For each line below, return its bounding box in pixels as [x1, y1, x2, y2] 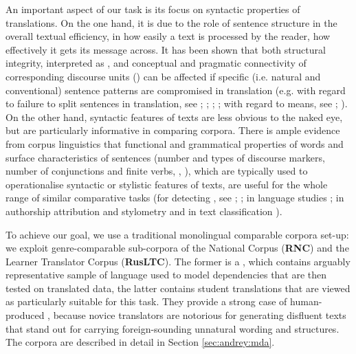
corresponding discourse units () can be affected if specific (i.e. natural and [5, 69, 321, 83]
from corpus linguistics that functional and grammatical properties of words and [5, 136, 344, 151]
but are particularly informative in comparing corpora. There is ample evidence [5, 123, 340, 137]
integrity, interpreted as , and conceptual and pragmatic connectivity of [5, 56, 307, 70]
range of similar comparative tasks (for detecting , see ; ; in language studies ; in [5, 190, 344, 205]
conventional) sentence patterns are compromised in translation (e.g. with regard [5, 82, 346, 97]
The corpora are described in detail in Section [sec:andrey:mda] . [5, 335, 275, 349]
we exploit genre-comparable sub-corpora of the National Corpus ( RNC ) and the [5, 241, 349, 255]
